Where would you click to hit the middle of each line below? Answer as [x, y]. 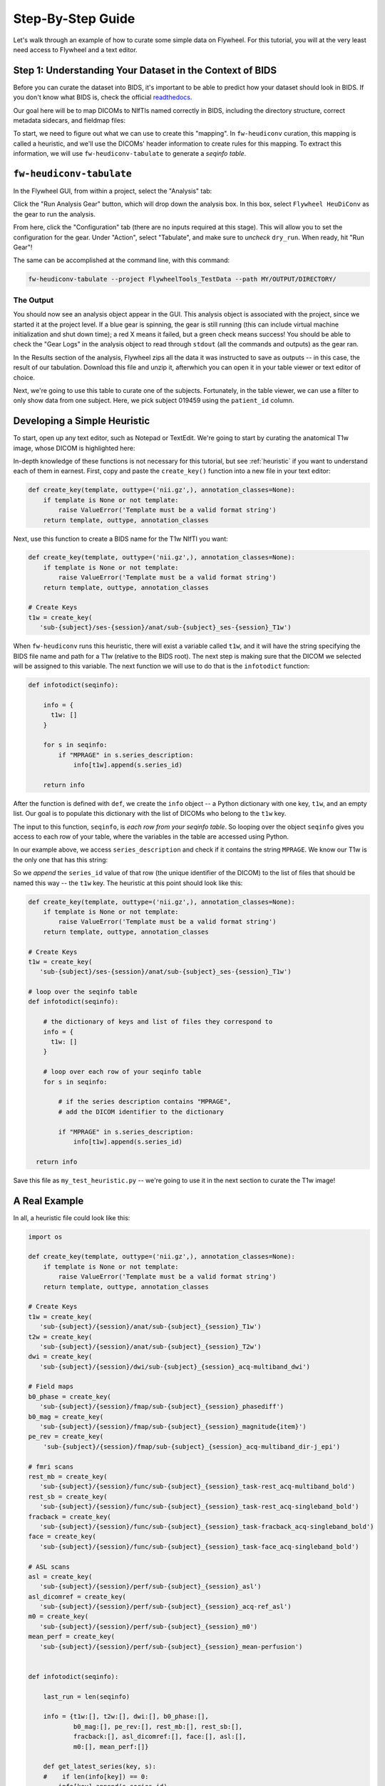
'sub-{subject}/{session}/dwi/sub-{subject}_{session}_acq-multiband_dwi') [175, 1367]
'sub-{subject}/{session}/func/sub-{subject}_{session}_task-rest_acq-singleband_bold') [199, 1507]
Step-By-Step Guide [74, 19]
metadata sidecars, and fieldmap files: [70, 121]
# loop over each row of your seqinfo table [122, 1072]
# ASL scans [49, 1567]
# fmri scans [51, 1467]
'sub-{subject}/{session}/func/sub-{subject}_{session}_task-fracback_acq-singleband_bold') [207, 1526]
